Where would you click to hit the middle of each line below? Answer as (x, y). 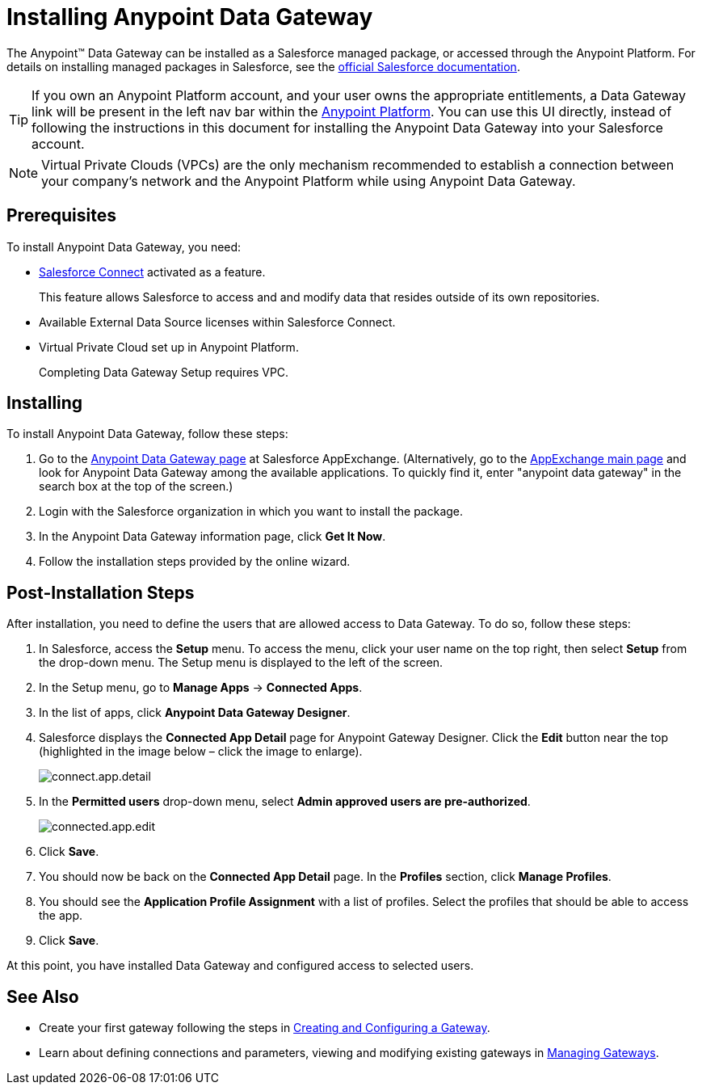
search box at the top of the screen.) (136, 487)
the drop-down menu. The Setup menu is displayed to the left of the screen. (241, 663)
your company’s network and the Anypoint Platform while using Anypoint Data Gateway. (309, 181)
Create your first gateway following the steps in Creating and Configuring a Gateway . (265, 1028)
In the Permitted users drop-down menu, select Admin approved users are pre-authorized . (285, 802)
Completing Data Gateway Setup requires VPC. (164, 372)
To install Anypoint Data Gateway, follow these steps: (147, 434)
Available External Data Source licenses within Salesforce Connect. (217, 322)
